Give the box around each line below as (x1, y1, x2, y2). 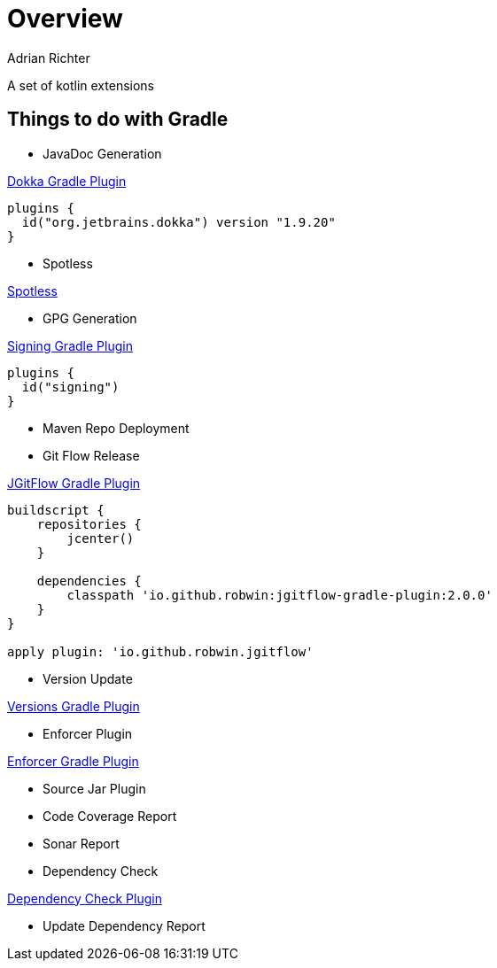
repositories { (36, 516, 142, 531)
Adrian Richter (7, 50, 90, 66)
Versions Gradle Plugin (7, 698, 140, 714)
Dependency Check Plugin (7, 890, 162, 906)
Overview (7, 4, 123, 34)
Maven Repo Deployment (43, 420, 190, 436)
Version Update (43, 670, 133, 686)
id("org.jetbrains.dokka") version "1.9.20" (21, 214, 336, 229)
